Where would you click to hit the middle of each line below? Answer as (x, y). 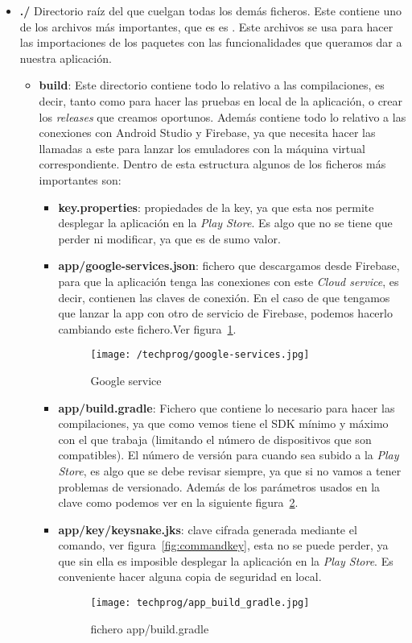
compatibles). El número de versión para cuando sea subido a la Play (229, 455)
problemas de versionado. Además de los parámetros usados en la (219, 486)
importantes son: (80, 179)
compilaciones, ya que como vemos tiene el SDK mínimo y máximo (223, 423)
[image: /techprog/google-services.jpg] (200, 355)
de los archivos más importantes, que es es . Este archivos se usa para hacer (206, 26)
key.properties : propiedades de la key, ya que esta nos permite (216, 207)
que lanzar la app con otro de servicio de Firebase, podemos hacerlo (225, 313)
